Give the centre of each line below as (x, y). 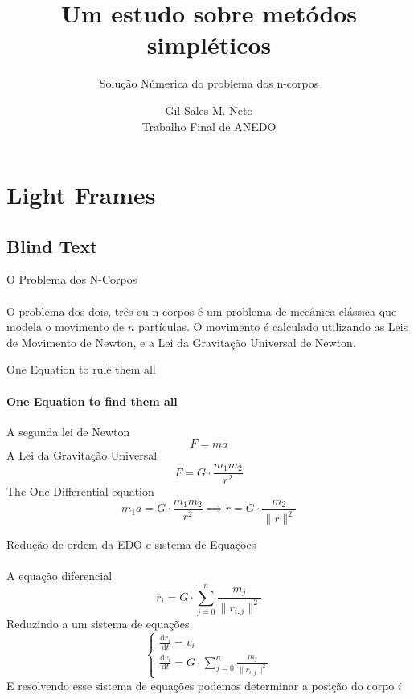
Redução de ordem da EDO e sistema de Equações (131, 544)
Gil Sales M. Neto (209, 110)
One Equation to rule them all (81, 369)
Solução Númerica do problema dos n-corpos (209, 83)
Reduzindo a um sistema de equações (98, 623)
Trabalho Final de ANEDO (209, 126)
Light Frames (81, 195)
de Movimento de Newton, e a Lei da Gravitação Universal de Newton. (181, 342)
